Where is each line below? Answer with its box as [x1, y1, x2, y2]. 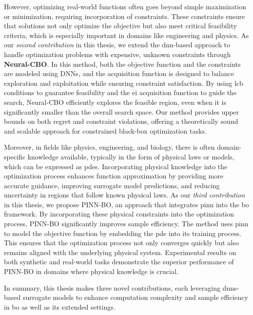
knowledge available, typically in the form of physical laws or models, [27, 151, 234, 161]
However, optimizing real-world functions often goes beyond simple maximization [4, 1, 246, 11]
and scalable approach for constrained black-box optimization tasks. [4, 125, 207, 136]
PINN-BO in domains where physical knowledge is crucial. [4, 266, 178, 276]
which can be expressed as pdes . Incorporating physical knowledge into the [4, 161, 228, 171]
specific [4, 151, 26, 161]
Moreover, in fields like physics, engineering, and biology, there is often [4, 142, 215, 152]
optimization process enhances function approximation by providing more [4, 171, 223, 181]
